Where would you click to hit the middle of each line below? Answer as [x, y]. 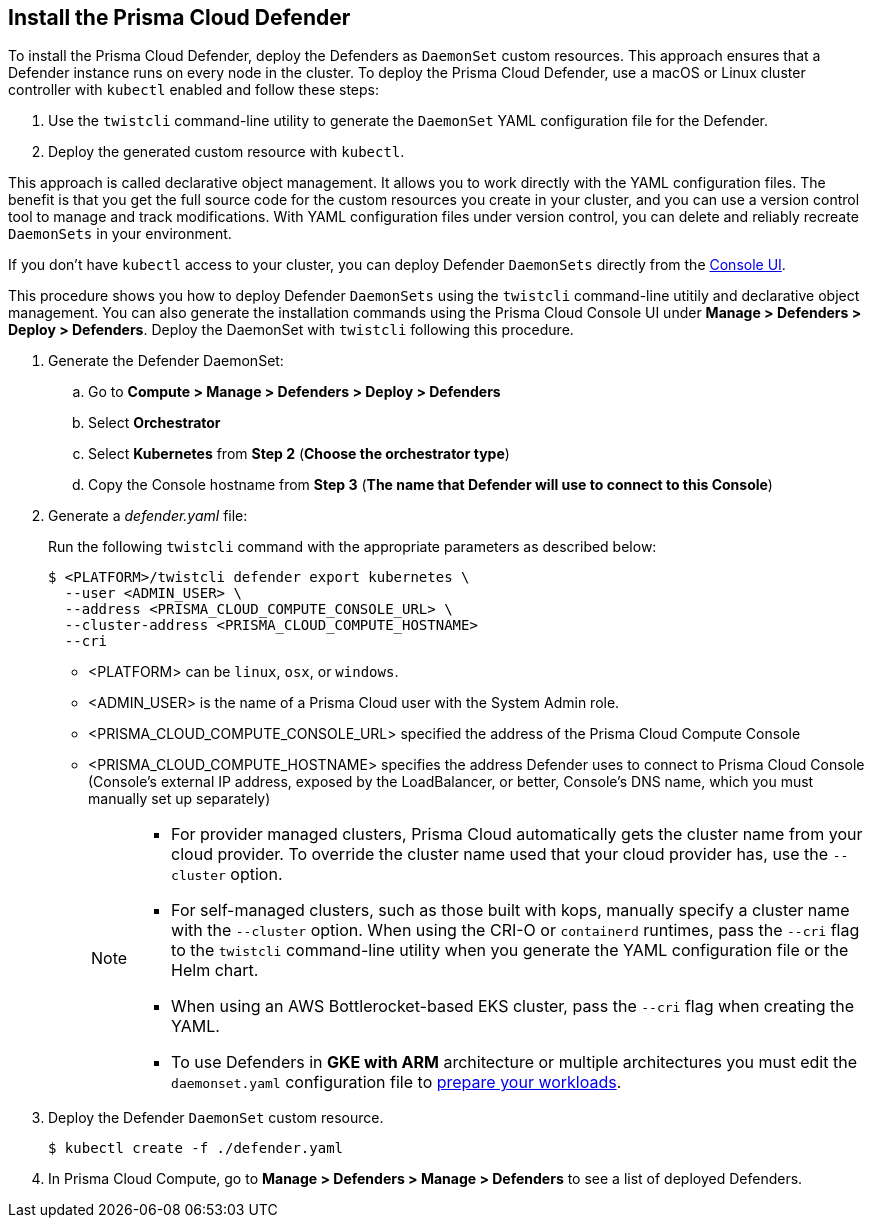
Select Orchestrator [154, 423]
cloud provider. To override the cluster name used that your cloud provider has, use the [500, 854]
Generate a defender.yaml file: [148, 516]
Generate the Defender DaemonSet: [166, 361]
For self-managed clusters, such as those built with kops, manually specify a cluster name [510, 910]
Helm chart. [215, 970]
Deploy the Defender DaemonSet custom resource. [216, 1118]
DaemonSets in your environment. [120, 234]
